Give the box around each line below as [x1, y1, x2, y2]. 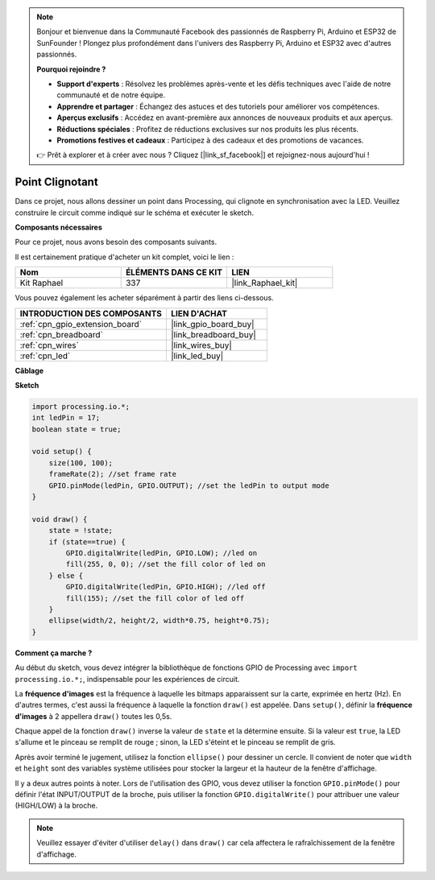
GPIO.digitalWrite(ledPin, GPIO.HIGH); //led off [65, 582, 266, 592]
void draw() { [31, 514, 88, 523]
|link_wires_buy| [170, 339, 233, 350]
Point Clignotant [14, 176, 98, 189]
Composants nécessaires [14, 222, 102, 232]
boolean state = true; [31, 424, 122, 434]
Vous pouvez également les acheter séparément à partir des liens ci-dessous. [14, 293, 274, 303]
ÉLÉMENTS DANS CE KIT [125, 266, 223, 278]
